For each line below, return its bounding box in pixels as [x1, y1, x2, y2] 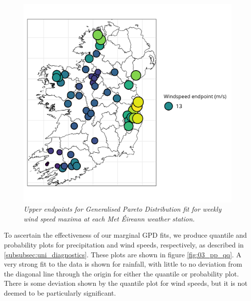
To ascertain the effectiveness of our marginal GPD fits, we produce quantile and [4, 230, 247, 240]
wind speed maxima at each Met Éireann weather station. [24, 213, 195, 223]
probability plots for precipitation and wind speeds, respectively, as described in [4, 240, 244, 250]
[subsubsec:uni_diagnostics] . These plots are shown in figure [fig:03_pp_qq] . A [4, 249, 242, 259]
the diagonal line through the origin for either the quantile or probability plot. [4, 268, 239, 278]
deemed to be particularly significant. [4, 288, 116, 298]
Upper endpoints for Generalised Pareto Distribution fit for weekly [24, 204, 222, 214]
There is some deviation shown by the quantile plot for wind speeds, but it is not [4, 278, 248, 288]
